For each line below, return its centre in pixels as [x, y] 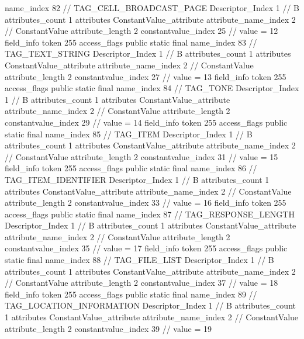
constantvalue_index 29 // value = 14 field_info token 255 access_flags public [146, 122]
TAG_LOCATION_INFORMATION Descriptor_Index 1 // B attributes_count [150, 305]
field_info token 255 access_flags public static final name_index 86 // [131, 168]
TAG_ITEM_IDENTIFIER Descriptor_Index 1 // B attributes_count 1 [137, 179]
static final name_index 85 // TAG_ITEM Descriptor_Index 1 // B [129, 134]
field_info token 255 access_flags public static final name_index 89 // [131, 294]
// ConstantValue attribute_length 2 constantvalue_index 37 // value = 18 [141, 283]
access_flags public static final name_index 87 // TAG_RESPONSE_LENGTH [150, 214]
